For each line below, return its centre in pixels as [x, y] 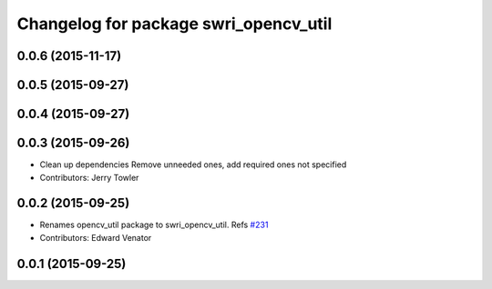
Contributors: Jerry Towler [89, 177]
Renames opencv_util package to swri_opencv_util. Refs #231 [154, 225]
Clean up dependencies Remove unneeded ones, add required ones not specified [193, 164]
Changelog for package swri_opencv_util [174, 24]
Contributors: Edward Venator [96, 237]
